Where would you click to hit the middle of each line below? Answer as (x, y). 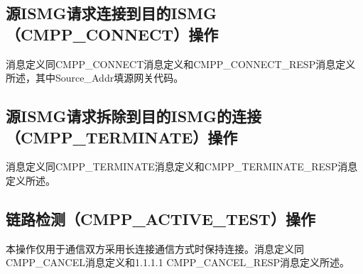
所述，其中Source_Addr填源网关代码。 (95, 78)
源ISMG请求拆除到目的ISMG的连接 (134, 116)
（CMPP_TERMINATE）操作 (122, 137)
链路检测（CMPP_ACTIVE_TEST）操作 (161, 218)
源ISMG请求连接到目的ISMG (111, 13)
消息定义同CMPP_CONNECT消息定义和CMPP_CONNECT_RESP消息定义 (181, 64)
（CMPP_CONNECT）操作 (112, 34)
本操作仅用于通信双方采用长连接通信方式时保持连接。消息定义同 (155, 248)
